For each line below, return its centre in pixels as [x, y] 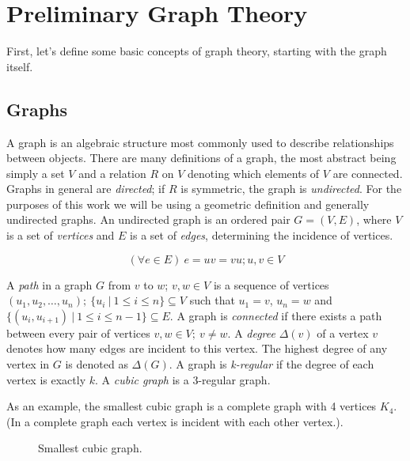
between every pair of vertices [78, 333]
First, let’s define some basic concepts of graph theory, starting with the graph [197, 51]
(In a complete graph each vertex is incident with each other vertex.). [175, 421]
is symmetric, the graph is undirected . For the [291, 189]
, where [374, 219]
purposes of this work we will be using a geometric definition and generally [188, 204]
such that [212, 300]
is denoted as [97, 364]
